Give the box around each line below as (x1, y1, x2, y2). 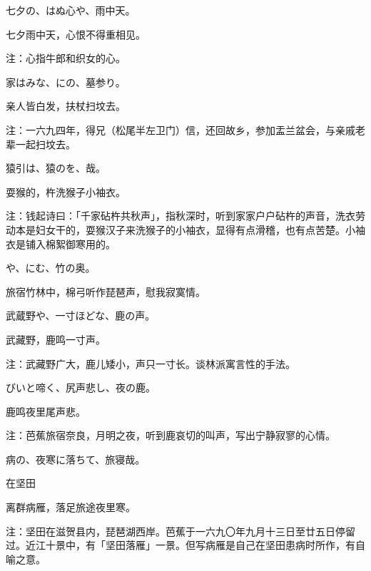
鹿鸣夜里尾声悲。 (6, 403, 86, 418)
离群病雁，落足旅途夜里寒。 (6, 500, 136, 515)
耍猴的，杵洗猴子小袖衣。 (6, 184, 126, 199)
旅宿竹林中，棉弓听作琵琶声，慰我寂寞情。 (6, 284, 205, 299)
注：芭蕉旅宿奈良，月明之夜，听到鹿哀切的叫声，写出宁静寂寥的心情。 (6, 428, 335, 443)
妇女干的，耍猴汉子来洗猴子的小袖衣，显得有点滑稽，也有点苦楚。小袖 (35, 222, 365, 237)
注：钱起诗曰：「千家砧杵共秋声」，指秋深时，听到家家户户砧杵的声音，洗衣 (6, 208, 355, 223)
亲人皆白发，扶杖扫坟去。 (6, 98, 126, 113)
